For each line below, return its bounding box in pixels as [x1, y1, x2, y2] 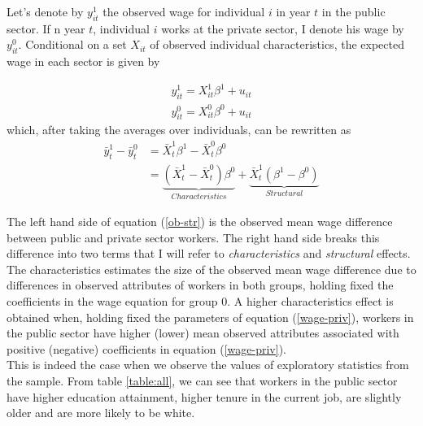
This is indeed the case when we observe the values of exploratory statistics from [7, 356, 409, 373]
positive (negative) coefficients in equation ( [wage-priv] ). [7, 340, 286, 357]
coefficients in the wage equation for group [7, 293, 218, 310]
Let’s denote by [7, 3, 84, 20]
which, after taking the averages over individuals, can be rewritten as [7, 121, 351, 138]
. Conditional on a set [18, 36, 127, 53]
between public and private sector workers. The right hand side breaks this [7, 228, 380, 246]
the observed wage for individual [102, 3, 265, 20]
